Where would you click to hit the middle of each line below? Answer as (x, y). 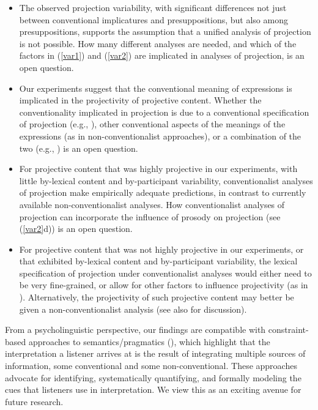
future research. (34, 401)
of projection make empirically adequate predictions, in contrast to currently (163, 192)
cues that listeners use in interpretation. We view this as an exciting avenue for (153, 389)
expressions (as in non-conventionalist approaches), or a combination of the (160, 136)
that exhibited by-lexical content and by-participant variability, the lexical (158, 261)
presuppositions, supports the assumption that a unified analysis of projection (165, 32)
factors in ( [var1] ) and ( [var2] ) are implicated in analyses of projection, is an (162, 55)
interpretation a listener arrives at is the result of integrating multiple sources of (155, 353)
